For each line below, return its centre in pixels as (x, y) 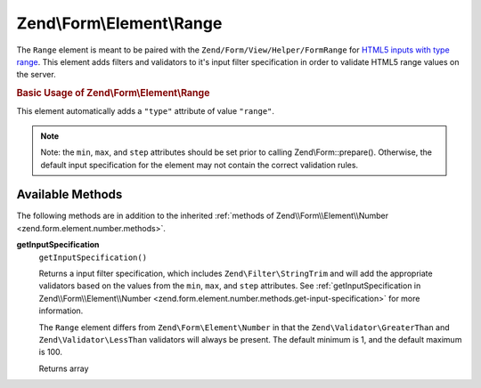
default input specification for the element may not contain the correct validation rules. (200, 165)
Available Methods (69, 194)
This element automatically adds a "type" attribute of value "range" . (146, 111)
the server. (37, 75)
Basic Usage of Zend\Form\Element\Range (113, 93)
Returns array (64, 368)
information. (61, 311)
